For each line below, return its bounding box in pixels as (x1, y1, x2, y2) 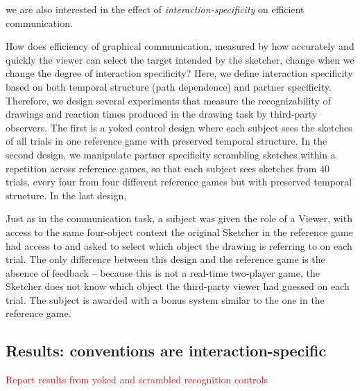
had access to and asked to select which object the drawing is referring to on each (6, 238, 352, 253)
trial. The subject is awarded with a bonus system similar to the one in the (6, 292, 325, 307)
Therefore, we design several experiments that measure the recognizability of (6, 93, 331, 107)
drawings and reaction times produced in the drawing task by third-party (6, 107, 318, 121)
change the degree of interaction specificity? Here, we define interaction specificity (6, 66, 353, 80)
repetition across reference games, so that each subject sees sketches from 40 (6, 161, 330, 175)
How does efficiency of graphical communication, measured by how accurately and (6, 39, 354, 53)
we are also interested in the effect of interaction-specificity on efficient (6, 2, 305, 16)
